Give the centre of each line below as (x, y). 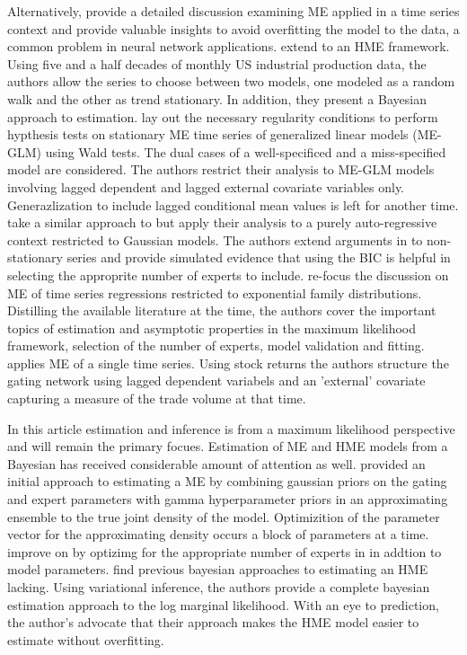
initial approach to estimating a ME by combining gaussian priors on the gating (227, 481)
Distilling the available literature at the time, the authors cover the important (222, 310)
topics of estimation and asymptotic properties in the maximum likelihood (212, 327)
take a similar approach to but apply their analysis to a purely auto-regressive (222, 222)
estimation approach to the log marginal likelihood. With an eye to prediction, (223, 604)
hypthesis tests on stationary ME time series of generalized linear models (208, 134)
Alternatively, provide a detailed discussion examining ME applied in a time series (233, 11)
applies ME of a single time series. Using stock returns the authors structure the (228, 363)
